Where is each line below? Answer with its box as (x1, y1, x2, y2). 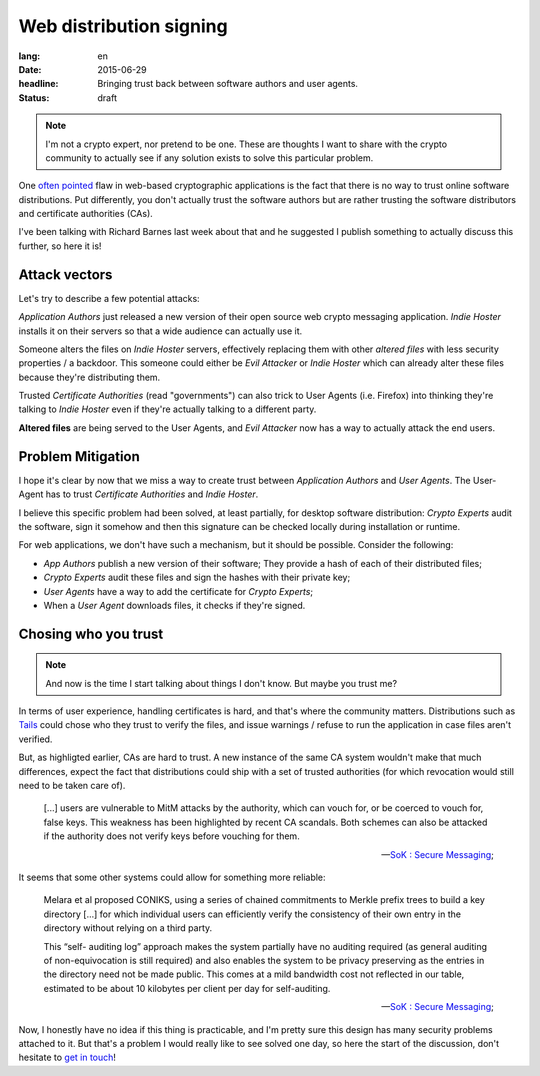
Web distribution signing (18, 15, 229, 37)
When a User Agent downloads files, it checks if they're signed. (43, 599, 306, 611)
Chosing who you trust (18, 625, 164, 642)
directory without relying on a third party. (43, 922, 213, 934)
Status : (18, 91, 50, 104)
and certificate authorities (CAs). (18, 208, 154, 220)
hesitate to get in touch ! (18, 1051, 117, 1064)
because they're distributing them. (18, 371, 161, 383)
